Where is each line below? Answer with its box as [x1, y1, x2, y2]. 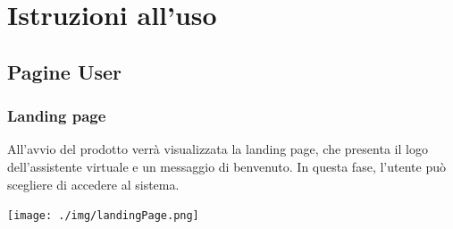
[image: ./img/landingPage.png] [7, 209, 199, 223]
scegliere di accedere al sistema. [7, 174, 180, 193]
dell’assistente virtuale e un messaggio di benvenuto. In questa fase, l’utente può [7, 157, 446, 175]
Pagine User [7, 57, 122, 85]
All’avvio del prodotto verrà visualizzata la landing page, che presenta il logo [7, 140, 428, 158]
